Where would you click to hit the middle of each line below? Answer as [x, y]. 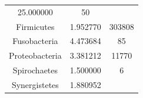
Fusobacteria [35, 41]
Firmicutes [35, 26]
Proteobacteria [35, 55]
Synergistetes [35, 84]
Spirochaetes [35, 70]
